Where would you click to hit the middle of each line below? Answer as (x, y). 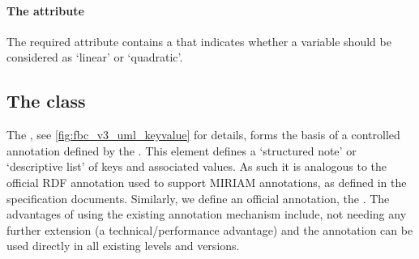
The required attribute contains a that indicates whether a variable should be (199, 41)
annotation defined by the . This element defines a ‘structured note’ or (182, 150)
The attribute (45, 10)
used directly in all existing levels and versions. (123, 246)
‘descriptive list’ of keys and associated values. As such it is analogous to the (197, 166)
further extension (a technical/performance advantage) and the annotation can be (210, 229)
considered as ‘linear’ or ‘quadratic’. (95, 57)
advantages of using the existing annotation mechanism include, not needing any (207, 214)
